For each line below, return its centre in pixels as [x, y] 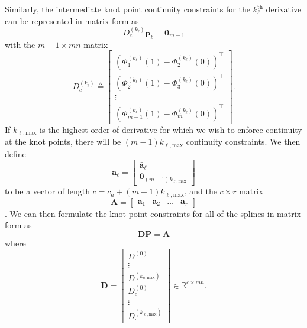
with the [20, 44]
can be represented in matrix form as [72, 20]
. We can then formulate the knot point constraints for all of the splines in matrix [153, 213]
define [15, 153]
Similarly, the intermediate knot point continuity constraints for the [127, 9]
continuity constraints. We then [243, 142]
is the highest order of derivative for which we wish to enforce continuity [171, 129]
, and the [201, 191]
